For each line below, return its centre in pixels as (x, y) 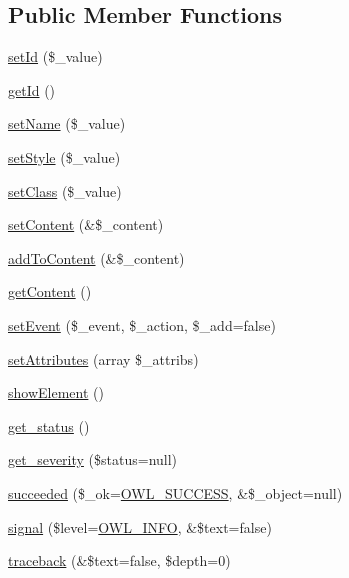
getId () (32, 89)
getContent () (50, 291)
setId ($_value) (55, 56)
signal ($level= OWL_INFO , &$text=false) (140, 526)
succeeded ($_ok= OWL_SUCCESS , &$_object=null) (175, 492)
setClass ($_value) (65, 190)
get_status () (49, 425)
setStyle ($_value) (64, 156)
